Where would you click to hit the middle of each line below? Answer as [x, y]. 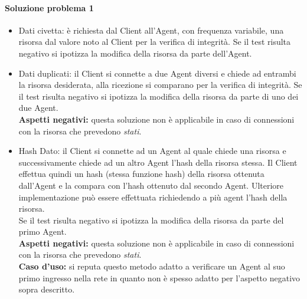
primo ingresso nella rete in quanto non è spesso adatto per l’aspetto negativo [159, 277]
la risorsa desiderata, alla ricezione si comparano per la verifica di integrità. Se [160, 85]
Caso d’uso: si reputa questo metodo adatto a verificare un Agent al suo [152, 266]
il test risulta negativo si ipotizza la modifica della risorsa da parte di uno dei [159, 96]
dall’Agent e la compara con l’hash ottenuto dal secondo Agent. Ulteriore [151, 185]
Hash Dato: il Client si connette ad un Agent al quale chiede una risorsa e [152, 151]
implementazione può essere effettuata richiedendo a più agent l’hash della [153, 197]
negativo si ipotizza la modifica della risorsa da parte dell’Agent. [135, 53]
